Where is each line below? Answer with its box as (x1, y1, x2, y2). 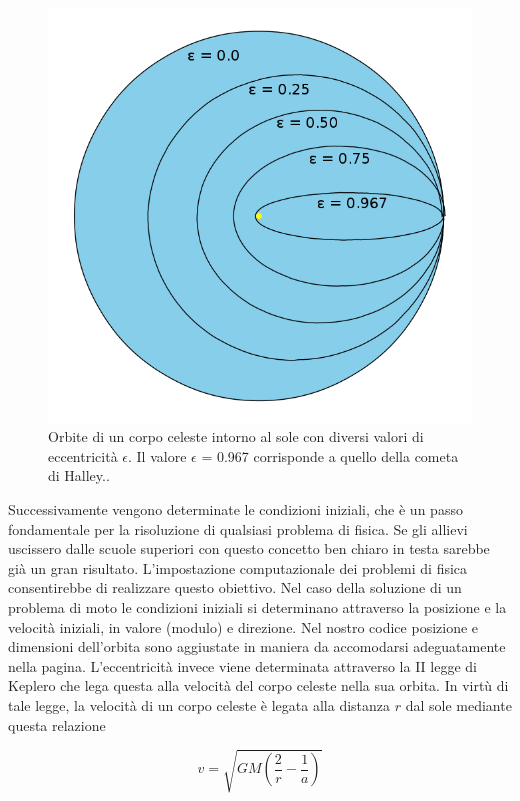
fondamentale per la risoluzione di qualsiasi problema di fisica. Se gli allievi (8, 518, 468, 539)
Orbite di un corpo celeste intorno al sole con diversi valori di (48, 426, 424, 447)
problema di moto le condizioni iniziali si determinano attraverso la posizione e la (8, 597, 507, 618)
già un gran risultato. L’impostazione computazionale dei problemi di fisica (8, 557, 468, 578)
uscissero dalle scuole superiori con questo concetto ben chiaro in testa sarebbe (8, 538, 490, 559)
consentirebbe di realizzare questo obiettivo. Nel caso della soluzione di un (8, 577, 462, 598)
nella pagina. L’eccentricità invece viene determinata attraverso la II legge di (8, 655, 477, 676)
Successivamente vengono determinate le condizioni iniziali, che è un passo (8, 499, 463, 520)
